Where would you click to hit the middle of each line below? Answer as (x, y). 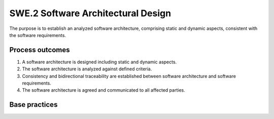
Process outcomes (40, 50)
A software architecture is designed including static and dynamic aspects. (99, 62)
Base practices (33, 105)
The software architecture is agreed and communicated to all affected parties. (104, 90)
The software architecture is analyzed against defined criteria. (87, 69)
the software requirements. (38, 35)
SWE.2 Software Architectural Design (90, 13)
